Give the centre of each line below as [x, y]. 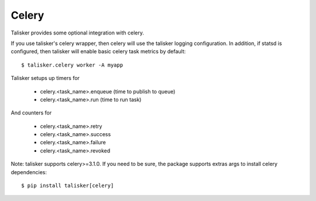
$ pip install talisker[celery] [68, 186]
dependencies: [29, 172]
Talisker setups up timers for [45, 78]
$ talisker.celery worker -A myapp [72, 65]
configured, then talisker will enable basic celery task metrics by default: [98, 51]
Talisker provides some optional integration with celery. [78, 33]
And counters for [31, 113]
